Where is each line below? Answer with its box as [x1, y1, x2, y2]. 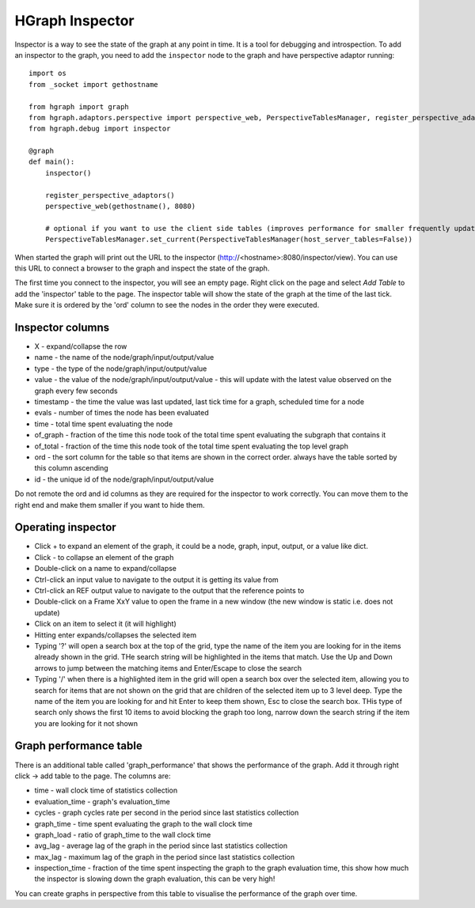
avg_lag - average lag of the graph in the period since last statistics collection [34, 841, 288, 850]
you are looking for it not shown [34, 718, 139, 728]
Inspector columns [14, 320, 110, 334]
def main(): [28, 157, 75, 166]
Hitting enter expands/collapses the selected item [34, 630, 197, 640]
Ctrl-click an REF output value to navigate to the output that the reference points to [34, 585, 305, 595]
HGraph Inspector [14, 12, 135, 29]
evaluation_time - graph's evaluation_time [34, 796, 170, 806]
